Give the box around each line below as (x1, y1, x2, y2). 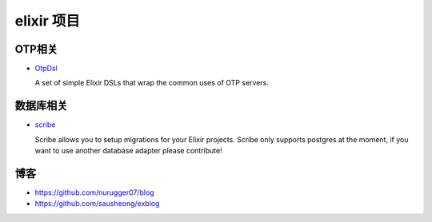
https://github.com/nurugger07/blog (34, 188, 155, 197)
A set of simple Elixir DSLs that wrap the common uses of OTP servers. (34, 78, 270, 88)
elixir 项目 (14, 12, 80, 30)
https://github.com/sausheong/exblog (34, 199, 160, 208)
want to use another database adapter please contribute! (34, 146, 223, 156)
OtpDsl (34, 64, 58, 73)
